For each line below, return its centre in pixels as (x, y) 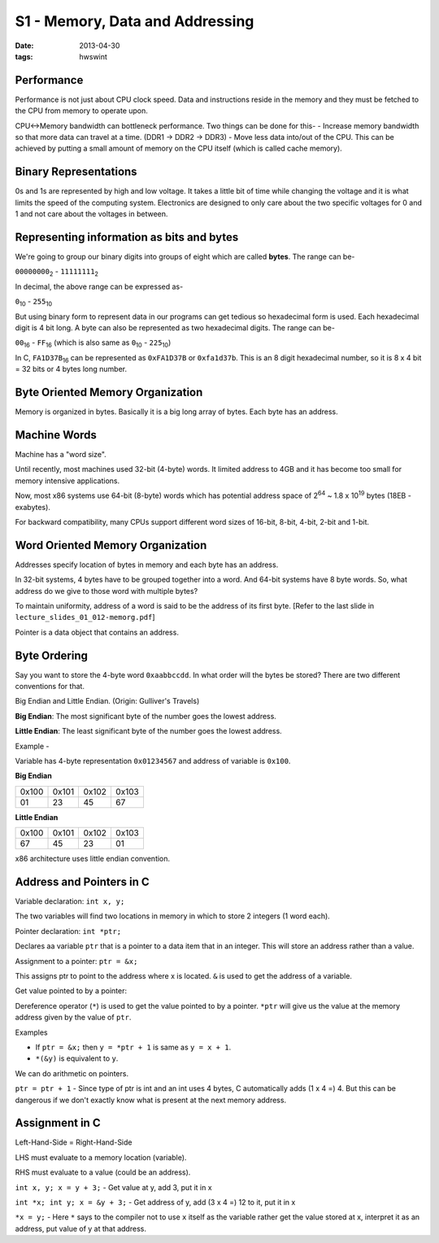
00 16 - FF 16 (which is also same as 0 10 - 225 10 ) (93, 344)
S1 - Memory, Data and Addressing (135, 21)
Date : (24, 46)
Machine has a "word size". (61, 454)
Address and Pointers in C (82, 881)
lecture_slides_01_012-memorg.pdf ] (85, 617)
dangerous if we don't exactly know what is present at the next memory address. (151, 1100)
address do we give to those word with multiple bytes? (106, 591)
